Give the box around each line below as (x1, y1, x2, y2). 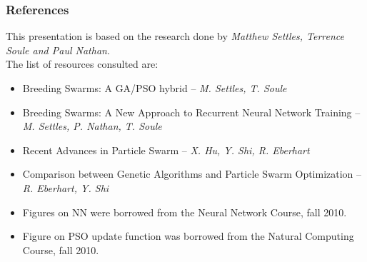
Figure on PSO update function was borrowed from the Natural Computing (22, 228, 354, 243)
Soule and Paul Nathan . (6, 42, 110, 57)
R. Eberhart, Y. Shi (22, 180, 109, 195)
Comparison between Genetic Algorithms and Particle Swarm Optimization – (22, 166, 362, 181)
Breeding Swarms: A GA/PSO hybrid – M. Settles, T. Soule (22, 81, 287, 95)
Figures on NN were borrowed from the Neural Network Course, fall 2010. (22, 204, 347, 219)
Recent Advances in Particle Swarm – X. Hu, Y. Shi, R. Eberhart (22, 142, 310, 157)
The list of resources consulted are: (6, 56, 159, 71)
